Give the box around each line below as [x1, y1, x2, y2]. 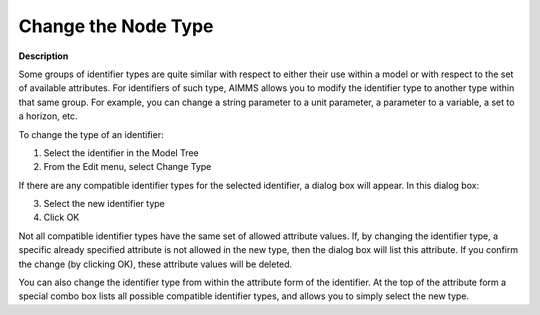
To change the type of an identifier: [18, 128, 164, 140]
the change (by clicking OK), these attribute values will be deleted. [18, 258, 293, 270]
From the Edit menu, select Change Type [43, 161, 212, 173]
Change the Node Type [18, 15, 214, 37]
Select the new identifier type [43, 198, 165, 210]
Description [18, 50, 69, 62]
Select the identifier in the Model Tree [43, 146, 199, 159]
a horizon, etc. [18, 110, 79, 122]
